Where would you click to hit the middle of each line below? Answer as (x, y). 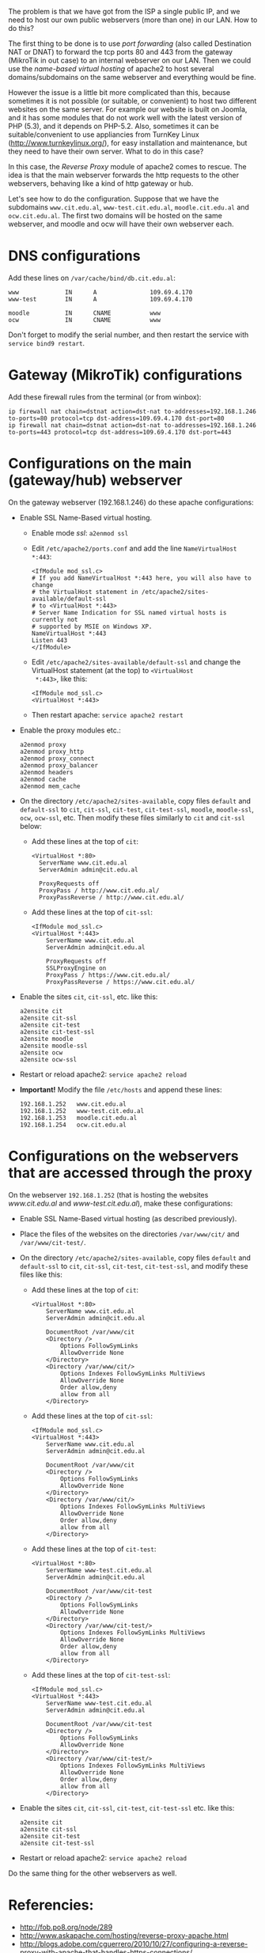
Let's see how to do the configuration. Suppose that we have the (114, 199)
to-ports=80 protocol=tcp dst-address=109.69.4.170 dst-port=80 (116, 418)
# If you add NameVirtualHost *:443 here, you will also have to (141, 578)
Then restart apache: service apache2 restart (107, 714)
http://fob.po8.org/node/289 (66, 1927)
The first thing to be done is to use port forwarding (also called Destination (130, 44)
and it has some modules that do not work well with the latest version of (125, 117)
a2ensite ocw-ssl (48, 1059)
